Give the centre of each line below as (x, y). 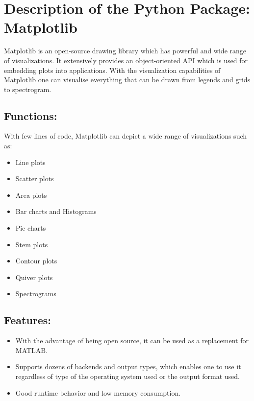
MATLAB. (32, 350)
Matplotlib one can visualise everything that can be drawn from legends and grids (127, 80)
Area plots (31, 195)
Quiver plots (34, 277)
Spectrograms (36, 294)
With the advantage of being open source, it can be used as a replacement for (132, 341)
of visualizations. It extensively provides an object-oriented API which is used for (126, 60)
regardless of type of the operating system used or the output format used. (128, 376)
